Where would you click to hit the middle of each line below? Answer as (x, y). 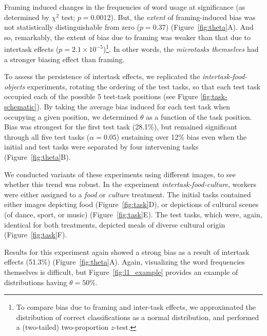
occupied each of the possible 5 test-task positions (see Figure (101, 96)
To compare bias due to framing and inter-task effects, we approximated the (136, 307)
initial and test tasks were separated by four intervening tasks (101, 147)
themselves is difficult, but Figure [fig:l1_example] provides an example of (121, 272)
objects (15, 86)
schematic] (21, 106)
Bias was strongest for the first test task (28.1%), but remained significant (121, 127)
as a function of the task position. (199, 116)
